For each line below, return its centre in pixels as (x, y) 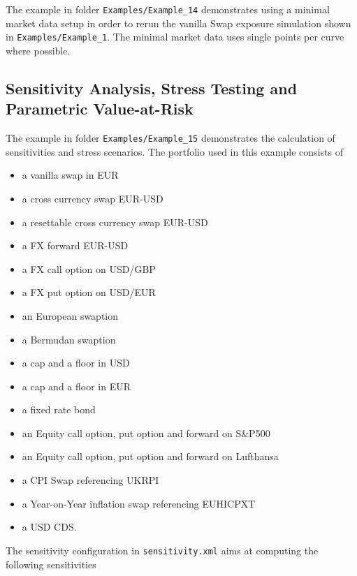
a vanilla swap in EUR (70, 175)
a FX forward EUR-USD (75, 245)
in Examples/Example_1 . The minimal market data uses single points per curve (175, 37)
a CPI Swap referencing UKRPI (90, 480)
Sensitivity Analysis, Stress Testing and (152, 88)
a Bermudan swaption (69, 339)
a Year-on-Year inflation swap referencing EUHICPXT (139, 503)
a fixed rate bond (59, 409)
